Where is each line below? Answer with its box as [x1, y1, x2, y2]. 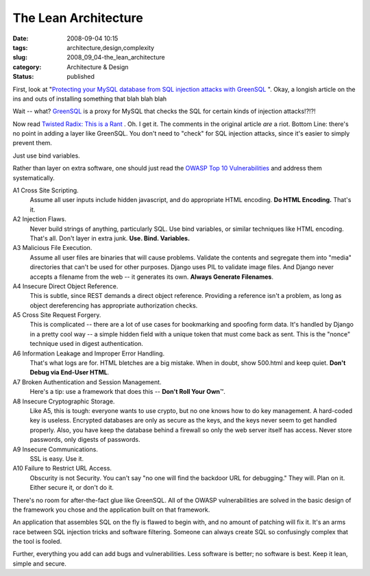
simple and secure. [12, 559, 66, 568]
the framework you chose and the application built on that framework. [12, 505, 210, 514]
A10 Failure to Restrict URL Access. [12, 464, 112, 473]
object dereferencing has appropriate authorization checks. [29, 301, 198, 310]
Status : [12, 73, 34, 81]
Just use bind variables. [12, 151, 80, 160]
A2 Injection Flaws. [12, 215, 66, 223]
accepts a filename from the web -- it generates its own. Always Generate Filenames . [29, 273, 274, 281]
